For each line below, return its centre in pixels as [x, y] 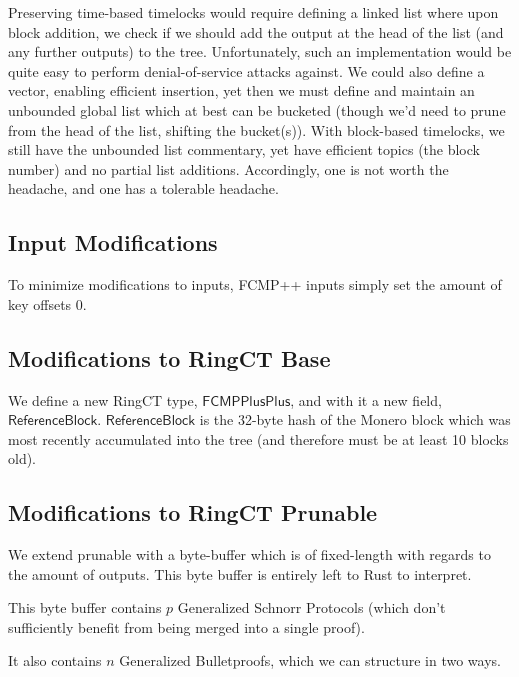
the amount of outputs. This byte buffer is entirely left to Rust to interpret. [240, 573]
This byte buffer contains [85, 607]
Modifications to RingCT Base [169, 357]
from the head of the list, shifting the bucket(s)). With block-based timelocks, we [256, 129]
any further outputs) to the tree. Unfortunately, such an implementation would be [260, 51]
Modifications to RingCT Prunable [193, 512]
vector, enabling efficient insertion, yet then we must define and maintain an [241, 90]
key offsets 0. [47, 303]
